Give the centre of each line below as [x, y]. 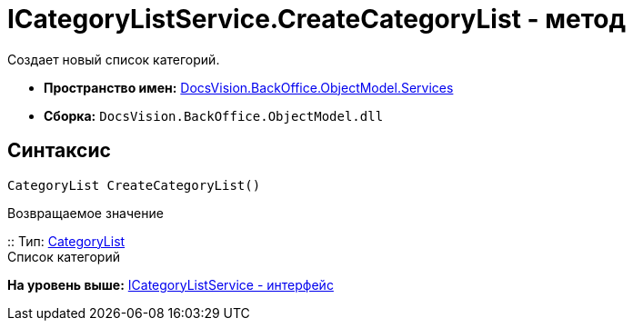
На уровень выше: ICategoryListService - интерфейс [171, 284]
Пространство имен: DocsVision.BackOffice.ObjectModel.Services [249, 87]
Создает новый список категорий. [114, 59]
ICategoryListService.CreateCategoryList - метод [316, 19]
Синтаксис [59, 151]
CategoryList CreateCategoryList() [134, 185]
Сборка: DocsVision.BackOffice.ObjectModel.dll [214, 115]
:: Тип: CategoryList [66, 241]
